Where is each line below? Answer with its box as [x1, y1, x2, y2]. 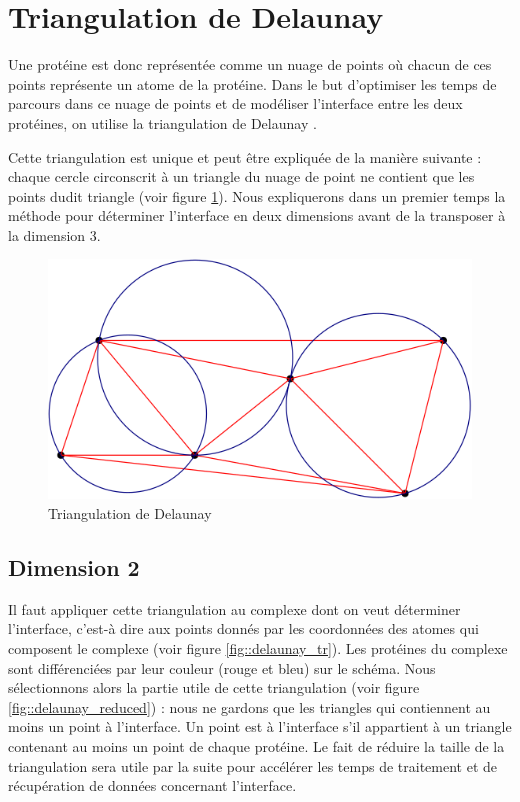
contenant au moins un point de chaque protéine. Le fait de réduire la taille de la [8, 735, 505, 756]
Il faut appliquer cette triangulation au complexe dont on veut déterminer [8, 598, 461, 619]
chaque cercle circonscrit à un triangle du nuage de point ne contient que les [8, 166, 475, 187]
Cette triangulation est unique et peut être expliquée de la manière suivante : [8, 146, 482, 167]
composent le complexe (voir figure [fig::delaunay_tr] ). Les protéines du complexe [8, 637, 508, 658]
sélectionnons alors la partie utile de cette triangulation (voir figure [8, 677, 420, 698]
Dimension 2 [8, 551, 140, 582]
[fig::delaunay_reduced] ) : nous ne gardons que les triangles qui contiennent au [8, 696, 491, 717]
